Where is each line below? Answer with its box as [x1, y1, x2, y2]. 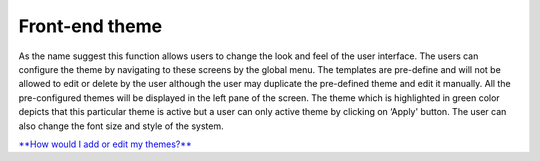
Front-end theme [18, 15, 163, 37]
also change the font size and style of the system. [18, 120, 224, 132]
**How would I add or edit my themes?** [18, 138, 192, 150]
